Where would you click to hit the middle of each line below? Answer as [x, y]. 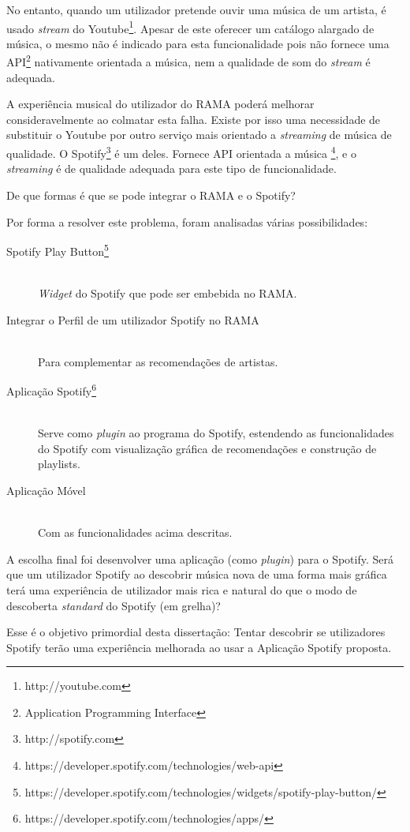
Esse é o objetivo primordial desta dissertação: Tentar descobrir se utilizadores [196, 632]
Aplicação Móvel [46, 490]
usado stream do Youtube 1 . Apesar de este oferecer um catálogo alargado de [190, 27]
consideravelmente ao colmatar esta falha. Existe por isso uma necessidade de [194, 119]
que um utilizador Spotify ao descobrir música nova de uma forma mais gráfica [197, 574]
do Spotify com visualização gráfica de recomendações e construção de [207, 448]
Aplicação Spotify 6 [51, 390]
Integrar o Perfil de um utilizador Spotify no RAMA [133, 319]
